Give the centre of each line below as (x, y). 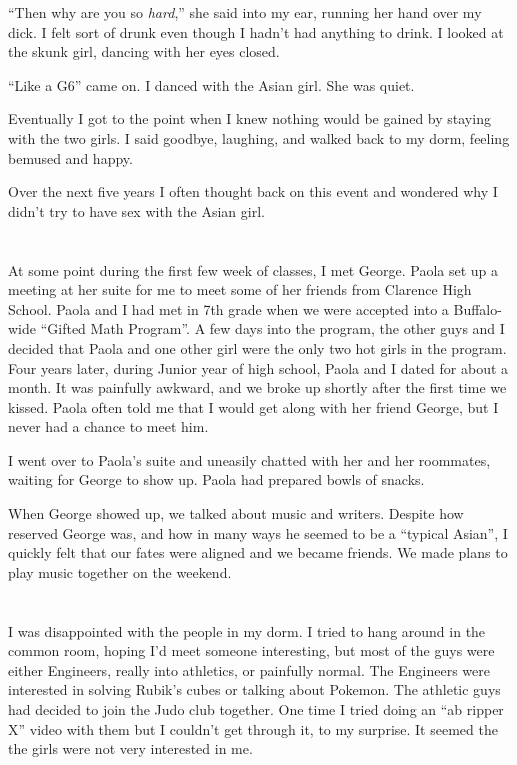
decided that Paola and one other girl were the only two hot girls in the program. (257, 347)
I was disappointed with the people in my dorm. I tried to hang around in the (247, 630)
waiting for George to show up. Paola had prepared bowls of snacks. (216, 479)
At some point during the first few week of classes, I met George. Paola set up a (253, 269)
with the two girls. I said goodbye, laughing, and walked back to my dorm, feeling (259, 137)
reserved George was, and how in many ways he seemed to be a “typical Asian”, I (258, 532)
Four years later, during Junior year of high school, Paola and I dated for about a (258, 367)
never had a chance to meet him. (108, 426)
